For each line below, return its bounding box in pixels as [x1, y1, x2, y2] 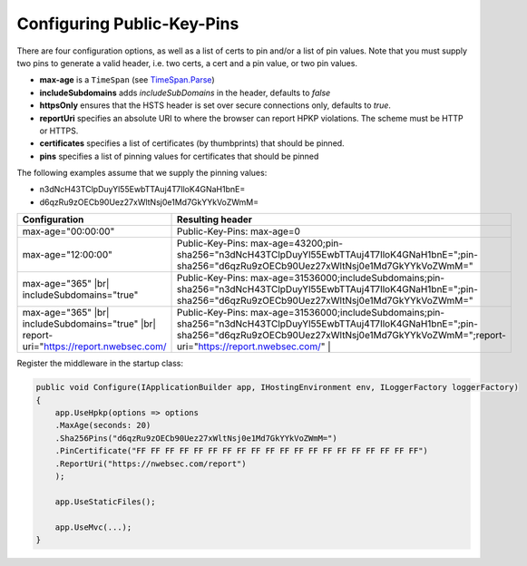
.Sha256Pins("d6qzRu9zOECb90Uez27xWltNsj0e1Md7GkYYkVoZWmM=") [54, 433, 337, 444]
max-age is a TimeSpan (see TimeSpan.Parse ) [39, 74, 215, 85]
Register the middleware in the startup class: [16, 358, 184, 369]
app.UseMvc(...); [54, 522, 132, 532]
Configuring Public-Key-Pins [16, 14, 239, 34]
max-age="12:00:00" [22, 249, 112, 261]
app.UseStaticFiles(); [54, 496, 156, 507]
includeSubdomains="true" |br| [22, 317, 156, 330]
